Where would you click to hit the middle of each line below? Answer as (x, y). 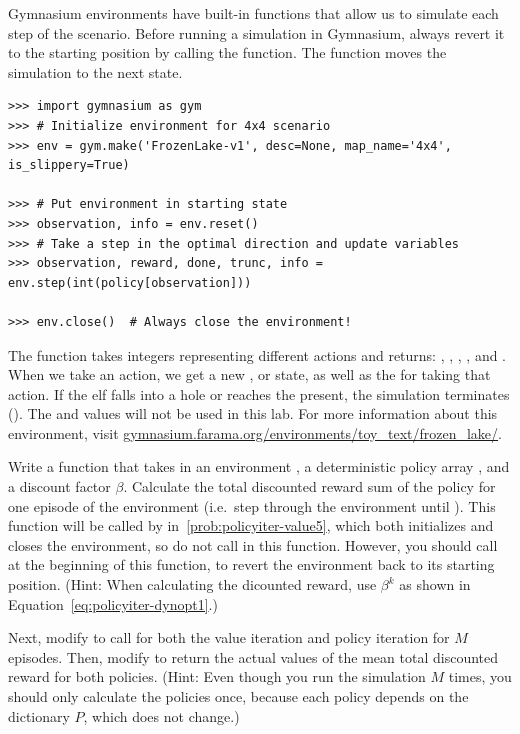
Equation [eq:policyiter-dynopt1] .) (113, 603)
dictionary (39, 715)
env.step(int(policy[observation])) (130, 282)
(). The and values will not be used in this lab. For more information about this (253, 413)
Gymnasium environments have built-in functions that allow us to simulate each (253, 13)
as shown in (435, 584)
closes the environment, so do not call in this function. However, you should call (253, 544)
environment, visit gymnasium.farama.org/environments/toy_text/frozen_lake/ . (255, 432)
